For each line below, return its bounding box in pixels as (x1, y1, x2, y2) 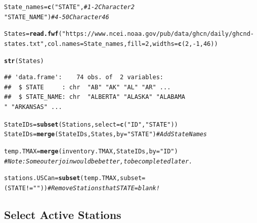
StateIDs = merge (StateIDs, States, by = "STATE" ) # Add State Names (4, 131, 207, 138)
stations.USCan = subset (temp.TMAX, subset (4, 175, 142, 182)
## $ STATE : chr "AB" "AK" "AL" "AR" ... (4, 83, 171, 91)
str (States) (4, 57, 44, 65)
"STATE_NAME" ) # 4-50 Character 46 (4, 13, 109, 21)
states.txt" (4, 40, 44, 47)
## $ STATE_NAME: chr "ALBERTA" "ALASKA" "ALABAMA (4, 93, 185, 101)
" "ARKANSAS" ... (4, 103, 62, 111)
